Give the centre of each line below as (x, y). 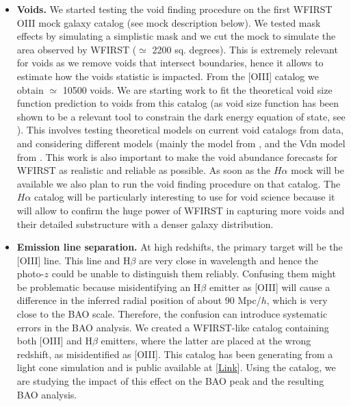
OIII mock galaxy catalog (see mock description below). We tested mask (169, 22)
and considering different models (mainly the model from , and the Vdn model (181, 143)
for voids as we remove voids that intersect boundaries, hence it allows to (170, 63)
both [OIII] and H (54, 341)
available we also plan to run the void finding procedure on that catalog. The (179, 183)
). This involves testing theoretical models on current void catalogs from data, (180, 130)
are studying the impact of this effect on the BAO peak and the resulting (170, 381)
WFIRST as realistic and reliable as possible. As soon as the (144, 170)
